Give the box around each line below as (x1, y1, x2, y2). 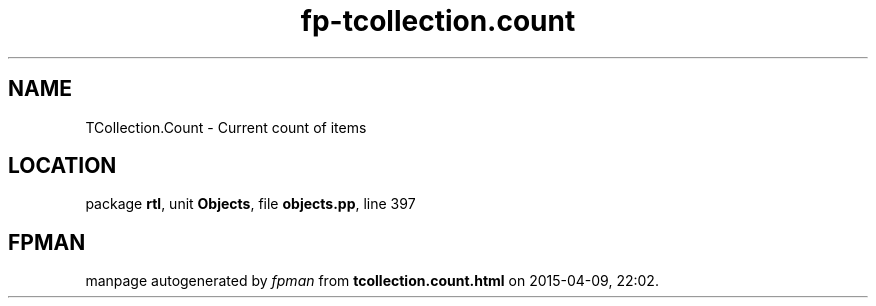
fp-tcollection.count (300, 4, 576, 38)
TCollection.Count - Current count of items (85, 118, 367, 136)
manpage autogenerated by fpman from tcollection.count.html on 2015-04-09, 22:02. (85, 272, 659, 290)
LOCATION (8, 153, 117, 179)
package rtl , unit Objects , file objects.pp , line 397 (85, 195, 416, 213)
